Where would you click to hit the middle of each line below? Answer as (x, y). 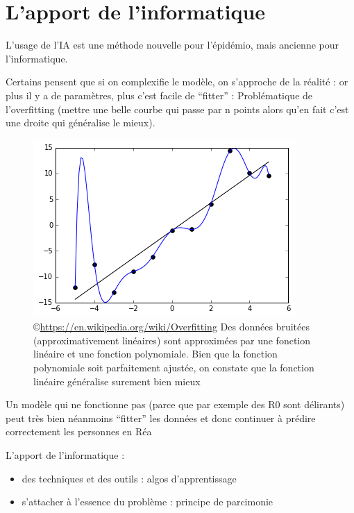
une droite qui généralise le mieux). (81, 123)
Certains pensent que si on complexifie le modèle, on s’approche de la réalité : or (177, 82)
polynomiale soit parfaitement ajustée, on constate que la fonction (174, 368)
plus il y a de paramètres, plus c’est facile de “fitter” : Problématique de (159, 95)
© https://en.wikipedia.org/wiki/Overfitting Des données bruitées (171, 327)
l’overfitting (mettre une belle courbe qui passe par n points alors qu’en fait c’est (177, 109)
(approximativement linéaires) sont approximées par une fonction (172, 340)
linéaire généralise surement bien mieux (117, 381)
